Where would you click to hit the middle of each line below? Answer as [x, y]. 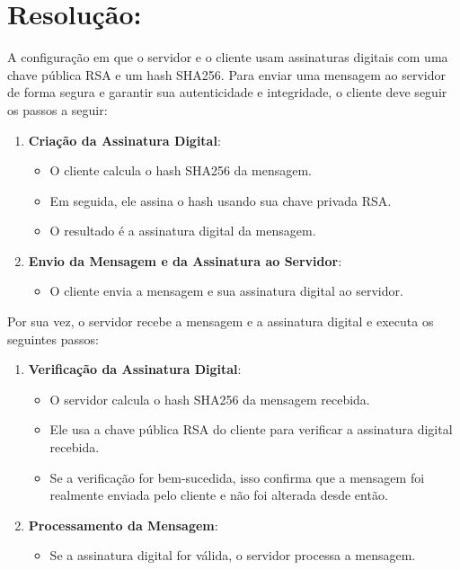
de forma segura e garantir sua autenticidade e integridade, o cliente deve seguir [227, 92]
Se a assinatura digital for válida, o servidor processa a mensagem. [233, 555]
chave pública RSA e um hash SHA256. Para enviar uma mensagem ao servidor [227, 74]
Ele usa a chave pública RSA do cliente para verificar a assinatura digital [251, 429]
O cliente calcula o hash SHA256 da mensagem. [181, 170]
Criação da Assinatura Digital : [124, 140]
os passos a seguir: [57, 109]
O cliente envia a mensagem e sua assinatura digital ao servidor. [226, 291]
